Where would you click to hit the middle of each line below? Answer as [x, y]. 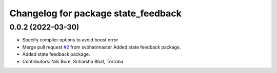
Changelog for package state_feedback [95, 13]
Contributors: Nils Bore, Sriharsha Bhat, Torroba [73, 61]
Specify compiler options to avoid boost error [70, 40]
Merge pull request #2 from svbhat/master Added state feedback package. [102, 47]
